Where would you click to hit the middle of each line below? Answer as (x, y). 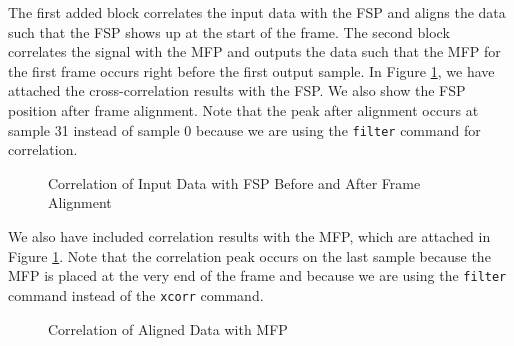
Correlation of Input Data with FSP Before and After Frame (234, 182)
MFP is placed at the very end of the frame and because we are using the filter (257, 275)
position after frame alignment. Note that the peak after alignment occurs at (243, 109)
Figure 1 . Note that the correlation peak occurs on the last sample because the (249, 255)
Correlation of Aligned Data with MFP (168, 328)
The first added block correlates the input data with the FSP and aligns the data (257, 12)
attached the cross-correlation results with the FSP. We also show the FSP (237, 90)
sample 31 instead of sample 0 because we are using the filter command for (244, 129)
